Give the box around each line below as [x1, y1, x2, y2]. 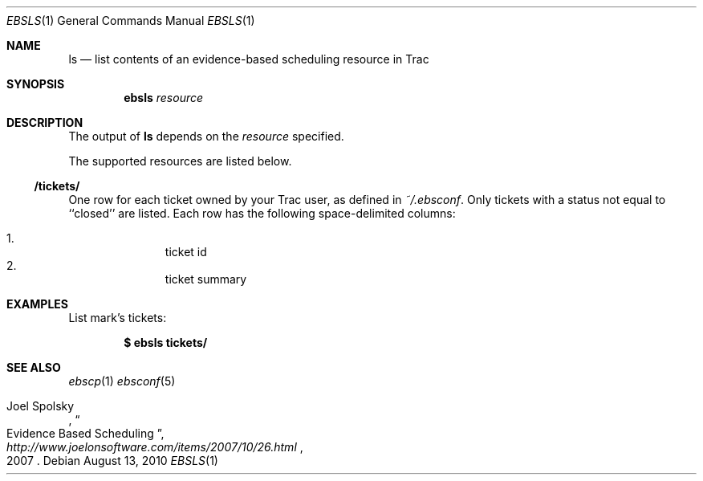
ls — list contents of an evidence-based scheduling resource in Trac [68, 52, 429, 66]
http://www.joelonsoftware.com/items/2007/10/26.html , [6, 440, 303, 454]
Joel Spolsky [6, 399, 75, 413]
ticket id [165, 245, 207, 259]
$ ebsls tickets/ [124, 336, 208, 349]
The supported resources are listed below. [68, 154, 292, 168]
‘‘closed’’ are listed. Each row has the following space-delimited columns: [68, 206, 456, 220]
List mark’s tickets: [68, 311, 167, 324]
